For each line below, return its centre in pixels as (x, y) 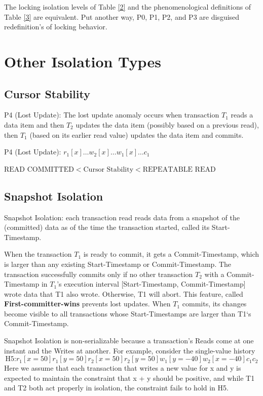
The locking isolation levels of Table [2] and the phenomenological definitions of (128, 7)
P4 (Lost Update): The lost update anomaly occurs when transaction (112, 115)
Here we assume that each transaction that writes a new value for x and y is (123, 368)
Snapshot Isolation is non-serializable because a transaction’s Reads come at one (129, 341)
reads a (242, 115)
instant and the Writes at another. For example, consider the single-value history (130, 350)
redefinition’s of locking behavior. (56, 27)
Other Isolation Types (83, 61)
